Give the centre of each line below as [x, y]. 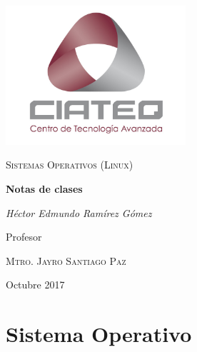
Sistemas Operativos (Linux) [70, 165]
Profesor [24, 237]
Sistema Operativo [99, 334]
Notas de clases [44, 188]
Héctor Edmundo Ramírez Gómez [79, 212]
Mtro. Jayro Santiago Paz [66, 260]
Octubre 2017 [35, 285]
